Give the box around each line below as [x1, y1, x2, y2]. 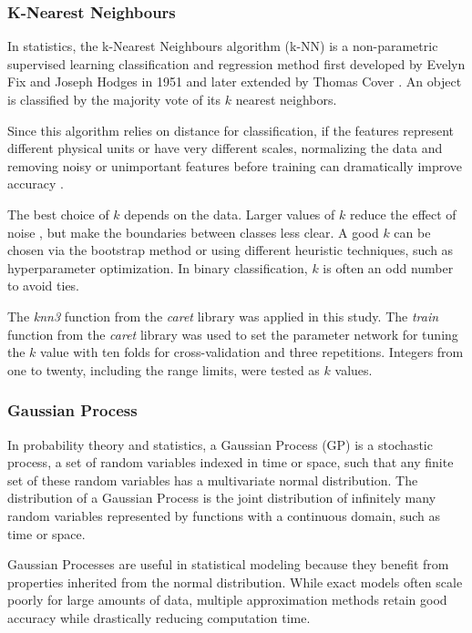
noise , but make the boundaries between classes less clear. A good [7, 222, 379, 241]
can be [394, 222, 431, 241]
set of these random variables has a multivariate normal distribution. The [7, 470, 418, 489]
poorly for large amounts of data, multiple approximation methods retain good [7, 590, 447, 609]
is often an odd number [323, 258, 454, 277]
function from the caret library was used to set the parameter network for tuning [7, 324, 458, 343]
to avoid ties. [7, 276, 80, 295]
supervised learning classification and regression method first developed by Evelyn [7, 54, 466, 73]
